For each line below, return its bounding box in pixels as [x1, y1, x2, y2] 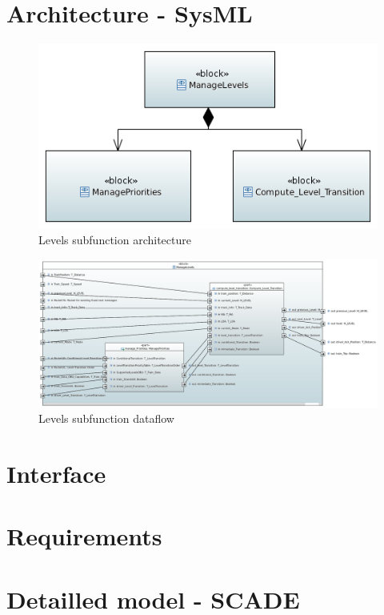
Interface [6, 456, 106, 489]
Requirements [6, 520, 162, 553]
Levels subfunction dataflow [38, 410, 174, 427]
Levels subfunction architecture [38, 231, 191, 248]
